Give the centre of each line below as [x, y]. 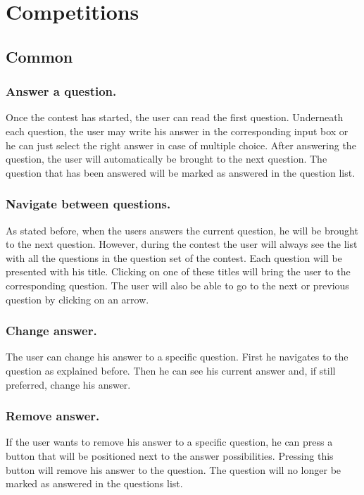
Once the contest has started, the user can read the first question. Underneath [175, 117]
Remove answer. [53, 416]
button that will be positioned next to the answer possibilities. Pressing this [170, 455]
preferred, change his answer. [68, 384]
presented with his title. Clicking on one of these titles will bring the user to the [178, 271]
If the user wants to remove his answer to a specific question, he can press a [169, 442]
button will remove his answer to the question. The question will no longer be [174, 469]
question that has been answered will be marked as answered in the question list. [181, 172]
